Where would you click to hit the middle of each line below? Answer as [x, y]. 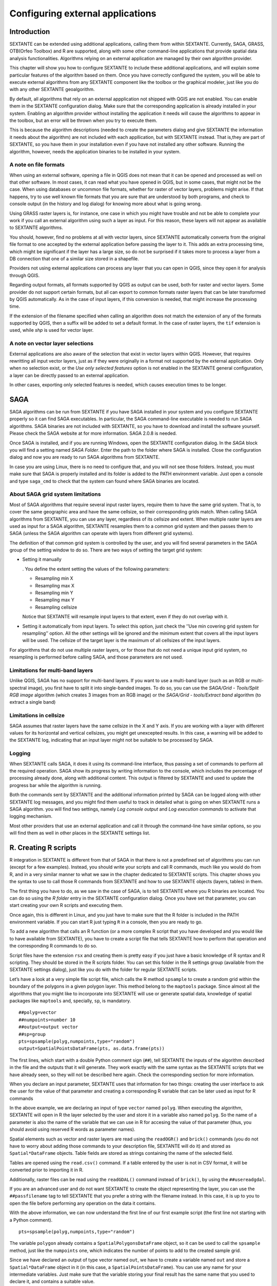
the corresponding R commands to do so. [53, 946]
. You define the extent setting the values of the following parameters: [96, 569]
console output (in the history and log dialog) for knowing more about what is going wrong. [106, 204]
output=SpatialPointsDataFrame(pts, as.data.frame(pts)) [92, 1049]
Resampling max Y [55, 600]
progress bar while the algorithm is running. [56, 785]
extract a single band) [33, 702]
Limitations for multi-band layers [51, 670]
